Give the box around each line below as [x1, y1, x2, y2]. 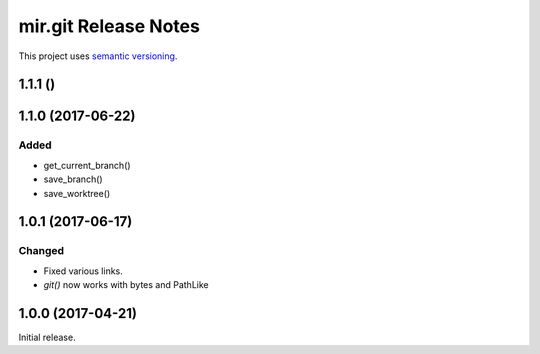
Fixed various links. [43, 265, 124, 277]
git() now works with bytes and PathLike [43, 279, 209, 291]
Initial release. [18, 331, 76, 343]
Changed [18, 244, 65, 258]
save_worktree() [43, 187, 111, 199]
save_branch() [43, 173, 104, 185]
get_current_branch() [43, 159, 131, 171]
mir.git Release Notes [18, 15, 200, 37]
